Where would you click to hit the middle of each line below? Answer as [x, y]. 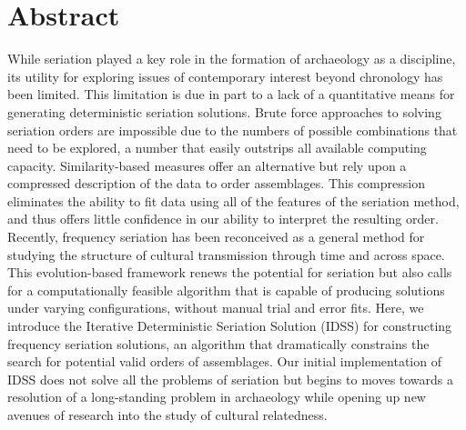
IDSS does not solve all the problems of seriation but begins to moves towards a [231, 379]
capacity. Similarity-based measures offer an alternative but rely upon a [207, 165]
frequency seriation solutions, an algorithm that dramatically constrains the [218, 343]
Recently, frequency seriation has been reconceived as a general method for [216, 237]
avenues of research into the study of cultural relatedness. [167, 415]
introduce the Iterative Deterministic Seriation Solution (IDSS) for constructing [230, 326]
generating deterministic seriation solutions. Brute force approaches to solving [224, 111]
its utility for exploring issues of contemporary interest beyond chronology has [225, 76]
